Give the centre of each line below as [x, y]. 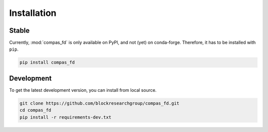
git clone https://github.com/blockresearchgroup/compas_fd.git [100, 103]
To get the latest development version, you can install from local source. [83, 90]
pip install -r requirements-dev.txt [66, 117]
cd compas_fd [35, 110]
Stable [19, 31]
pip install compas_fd [47, 63]
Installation [33, 13]
